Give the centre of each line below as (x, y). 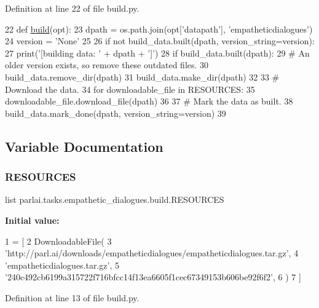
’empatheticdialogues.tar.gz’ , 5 (62, 265)
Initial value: (32, 220)
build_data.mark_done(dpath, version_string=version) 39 (116, 113)
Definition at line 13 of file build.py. (72, 297)
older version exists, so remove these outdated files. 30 (107, 65)
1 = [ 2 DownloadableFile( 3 (58, 241)
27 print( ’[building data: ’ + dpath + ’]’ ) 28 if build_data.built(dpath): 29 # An (157, 53)
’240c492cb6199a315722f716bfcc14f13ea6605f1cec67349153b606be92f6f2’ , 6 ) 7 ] (153, 277)
